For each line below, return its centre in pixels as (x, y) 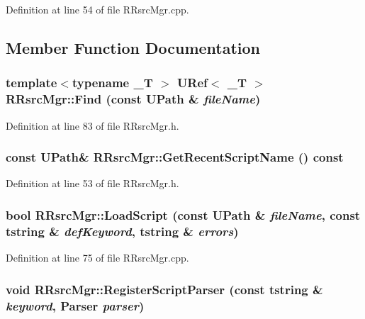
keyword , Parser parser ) (75, 305)
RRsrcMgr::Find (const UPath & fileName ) (133, 99)
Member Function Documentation (133, 47)
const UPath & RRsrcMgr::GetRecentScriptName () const (175, 157)
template (32, 83)
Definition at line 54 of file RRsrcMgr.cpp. (97, 9)
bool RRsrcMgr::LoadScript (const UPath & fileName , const (183, 214)
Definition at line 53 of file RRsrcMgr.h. (92, 183)
